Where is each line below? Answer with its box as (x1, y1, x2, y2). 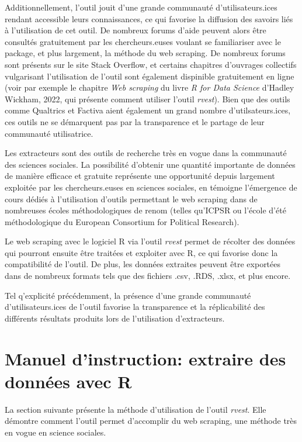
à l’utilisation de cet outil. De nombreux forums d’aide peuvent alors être (5, 24, 266, 36)
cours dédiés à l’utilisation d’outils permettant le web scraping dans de (5, 192, 258, 205)
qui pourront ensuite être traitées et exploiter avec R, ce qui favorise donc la (5, 246, 278, 258)
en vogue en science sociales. (5, 426, 106, 438)
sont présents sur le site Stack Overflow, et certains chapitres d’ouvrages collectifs (5, 58, 297, 70)
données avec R (5, 369, 132, 393)
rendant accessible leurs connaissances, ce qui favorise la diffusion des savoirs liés (5, 12, 293, 25)
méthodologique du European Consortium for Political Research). (5, 215, 239, 227)
